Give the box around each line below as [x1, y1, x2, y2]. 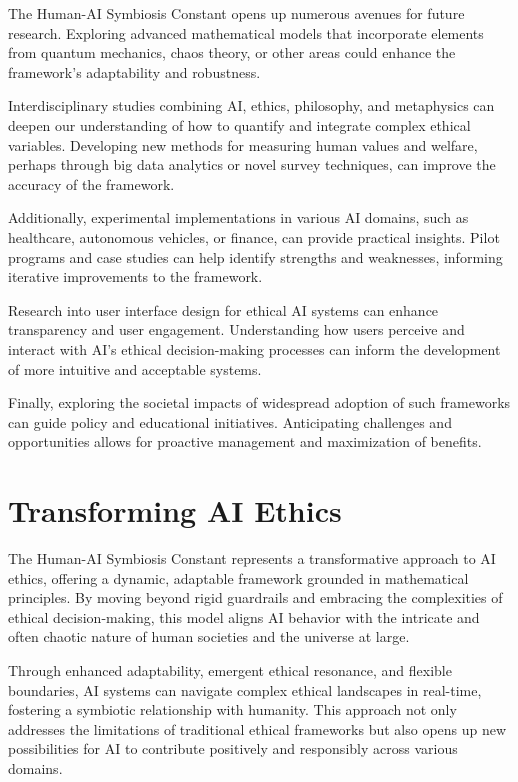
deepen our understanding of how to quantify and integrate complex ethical [8, 114, 471, 135]
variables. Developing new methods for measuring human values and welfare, [8, 134, 478, 155]
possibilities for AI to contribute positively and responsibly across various [8, 738, 458, 759]
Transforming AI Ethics [8, 490, 342, 531]
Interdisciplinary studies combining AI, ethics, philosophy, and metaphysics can [8, 95, 495, 116]
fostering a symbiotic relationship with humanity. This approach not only [8, 699, 457, 720]
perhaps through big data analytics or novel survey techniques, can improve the [8, 154, 496, 175]
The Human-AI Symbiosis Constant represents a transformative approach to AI [8, 548, 496, 568]
